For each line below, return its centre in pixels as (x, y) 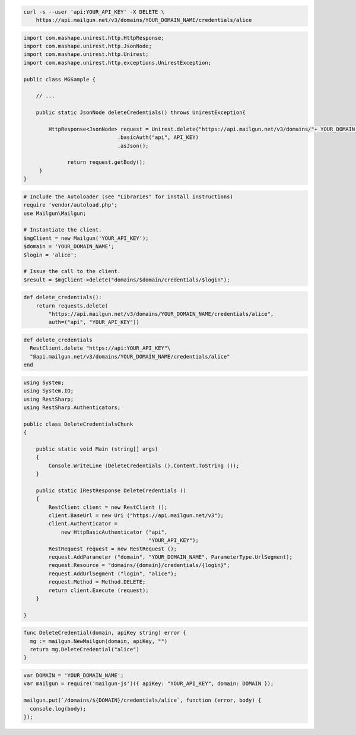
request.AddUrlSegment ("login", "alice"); (113, 574)
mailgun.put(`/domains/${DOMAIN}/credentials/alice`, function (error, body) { (142, 700)
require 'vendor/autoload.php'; (71, 205)
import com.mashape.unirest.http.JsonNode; (88, 46)
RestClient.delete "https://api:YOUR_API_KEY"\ (100, 348)
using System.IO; (49, 391)
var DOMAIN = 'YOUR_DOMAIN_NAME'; (74, 676)
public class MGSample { (60, 79)
